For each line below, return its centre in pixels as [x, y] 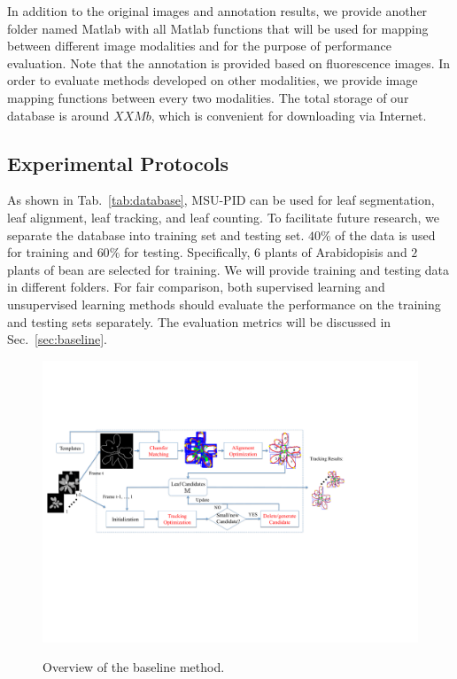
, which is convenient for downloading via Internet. [289, 115]
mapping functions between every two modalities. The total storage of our [208, 97]
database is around [58, 115]
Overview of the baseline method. [134, 667]
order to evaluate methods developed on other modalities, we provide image [213, 80]
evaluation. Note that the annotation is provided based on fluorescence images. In [229, 62]
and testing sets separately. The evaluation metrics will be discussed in [199, 321]
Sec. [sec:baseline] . [57, 339]
